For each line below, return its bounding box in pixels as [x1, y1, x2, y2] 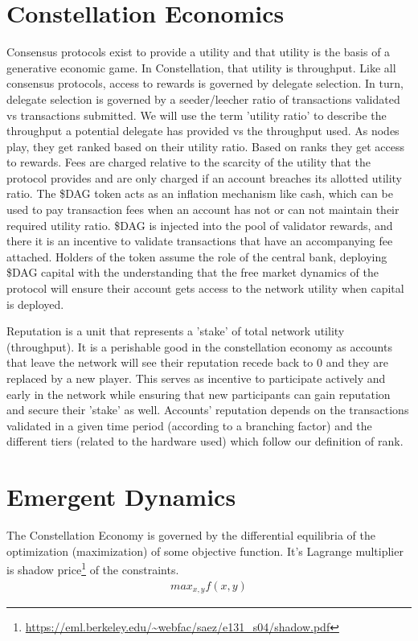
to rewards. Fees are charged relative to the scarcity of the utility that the [6, 154, 371, 171]
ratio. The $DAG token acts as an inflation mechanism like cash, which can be [6, 185, 393, 202]
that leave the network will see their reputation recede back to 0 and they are [6, 354, 389, 371]
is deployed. [6, 295, 64, 312]
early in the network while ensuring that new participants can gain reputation [6, 385, 391, 402]
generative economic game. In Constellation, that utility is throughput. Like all [6, 59, 396, 76]
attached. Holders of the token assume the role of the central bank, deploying [6, 248, 387, 265]
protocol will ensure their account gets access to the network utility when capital [6, 280, 404, 297]
